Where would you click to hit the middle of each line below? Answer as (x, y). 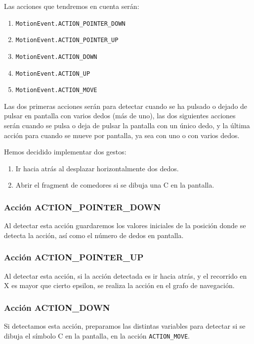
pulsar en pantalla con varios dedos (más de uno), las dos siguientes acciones (120, 116)
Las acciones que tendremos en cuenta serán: (72, 6)
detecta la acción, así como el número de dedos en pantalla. (94, 235)
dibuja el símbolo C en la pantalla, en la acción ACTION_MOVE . (97, 335)
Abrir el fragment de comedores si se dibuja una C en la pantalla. (115, 185)
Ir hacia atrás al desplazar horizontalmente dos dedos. (97, 168)
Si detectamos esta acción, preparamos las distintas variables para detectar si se (125, 326)
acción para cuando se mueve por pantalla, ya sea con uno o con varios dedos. (122, 135)
